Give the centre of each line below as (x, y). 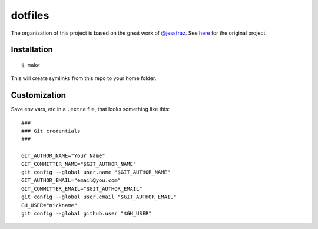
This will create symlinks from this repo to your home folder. (84, 78)
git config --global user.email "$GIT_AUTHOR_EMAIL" (99, 197)
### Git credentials (51, 131)
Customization (39, 95)
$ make (31, 65)
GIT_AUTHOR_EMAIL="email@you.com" (71, 180)
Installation (32, 50)
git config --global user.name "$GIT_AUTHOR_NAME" (96, 172)
